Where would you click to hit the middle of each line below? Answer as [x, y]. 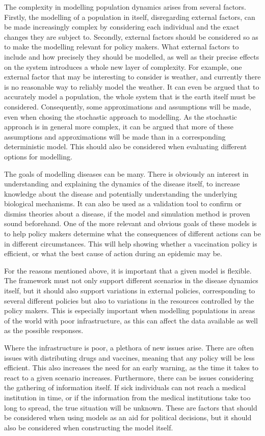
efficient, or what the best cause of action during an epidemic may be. [113, 253]
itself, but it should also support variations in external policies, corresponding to [130, 291]
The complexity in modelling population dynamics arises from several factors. [125, 7]
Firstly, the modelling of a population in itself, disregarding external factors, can [130, 17]
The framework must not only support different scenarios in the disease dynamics [131, 280]
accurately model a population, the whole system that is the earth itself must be [130, 97]
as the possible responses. [44, 330]
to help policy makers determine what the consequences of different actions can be [132, 234]
